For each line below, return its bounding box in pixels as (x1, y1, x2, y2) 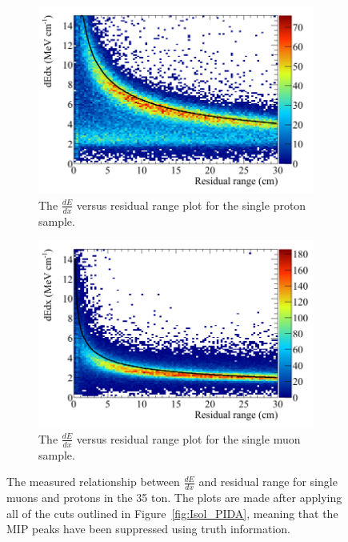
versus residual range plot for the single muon (76, 430, 301, 447)
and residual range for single (198, 473, 338, 490)
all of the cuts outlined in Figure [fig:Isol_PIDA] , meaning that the (6, 504, 338, 521)
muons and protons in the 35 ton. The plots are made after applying (6, 489, 342, 506)
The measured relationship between (6, 473, 180, 490)
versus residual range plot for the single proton (76, 196, 306, 213)
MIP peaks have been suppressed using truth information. (6, 520, 291, 537)
